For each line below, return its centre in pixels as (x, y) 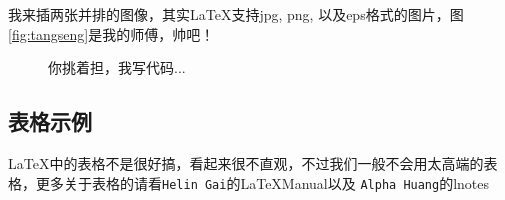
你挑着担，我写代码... (117, 67)
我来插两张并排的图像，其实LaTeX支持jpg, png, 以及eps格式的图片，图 (236, 14)
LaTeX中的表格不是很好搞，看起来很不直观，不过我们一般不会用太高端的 (246, 162)
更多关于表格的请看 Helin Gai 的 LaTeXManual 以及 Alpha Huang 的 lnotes (262, 182)
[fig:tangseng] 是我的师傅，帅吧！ (111, 33)
